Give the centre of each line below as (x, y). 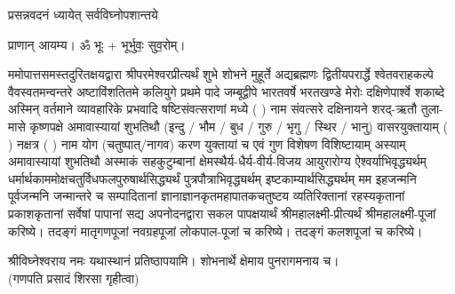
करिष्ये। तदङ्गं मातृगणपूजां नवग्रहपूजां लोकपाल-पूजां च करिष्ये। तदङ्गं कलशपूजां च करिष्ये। (216, 230)
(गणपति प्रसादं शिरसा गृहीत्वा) (74, 278)
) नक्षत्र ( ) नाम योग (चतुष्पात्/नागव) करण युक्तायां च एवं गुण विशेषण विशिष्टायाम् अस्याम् (207, 143)
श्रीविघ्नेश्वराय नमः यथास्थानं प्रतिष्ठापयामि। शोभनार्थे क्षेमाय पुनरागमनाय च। (174, 261)
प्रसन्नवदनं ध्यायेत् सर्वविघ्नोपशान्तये (83, 14)
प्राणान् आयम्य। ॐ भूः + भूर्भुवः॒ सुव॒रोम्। (97, 44)
